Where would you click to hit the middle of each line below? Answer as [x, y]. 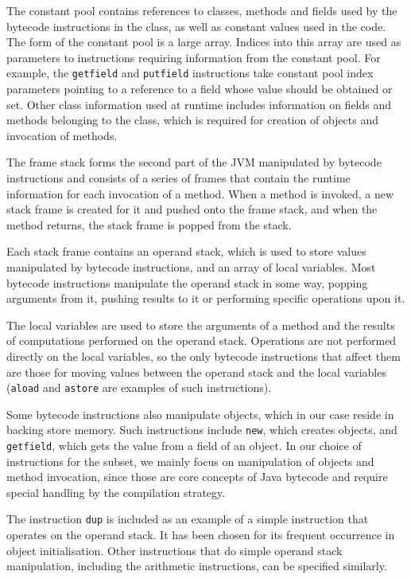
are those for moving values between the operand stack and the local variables [196, 372]
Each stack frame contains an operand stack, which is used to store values [186, 251]
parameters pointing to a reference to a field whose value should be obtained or [200, 89]
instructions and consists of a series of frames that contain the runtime [178, 178]
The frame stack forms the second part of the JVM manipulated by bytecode [194, 162]
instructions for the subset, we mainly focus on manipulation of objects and [190, 461]
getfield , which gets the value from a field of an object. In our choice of [184, 446]
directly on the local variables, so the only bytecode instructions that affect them [204, 356]
